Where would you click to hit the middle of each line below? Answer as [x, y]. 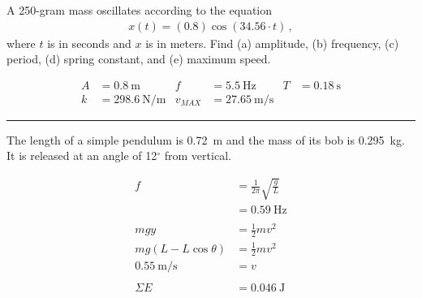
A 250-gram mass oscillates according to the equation [140, 10]
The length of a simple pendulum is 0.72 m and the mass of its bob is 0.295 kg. [206, 139]
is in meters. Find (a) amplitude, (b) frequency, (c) [272, 43]
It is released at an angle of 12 [82, 155]
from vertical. [198, 155]
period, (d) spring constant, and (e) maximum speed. [139, 59]
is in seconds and [89, 43]
